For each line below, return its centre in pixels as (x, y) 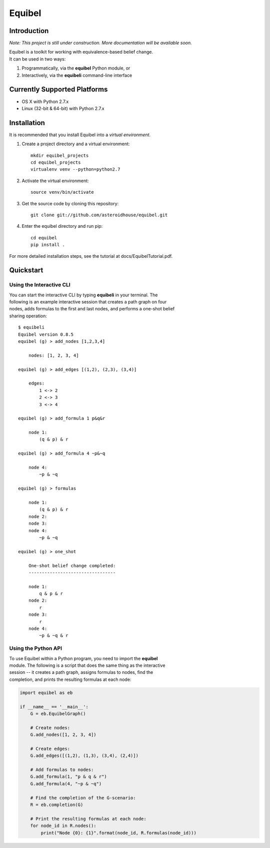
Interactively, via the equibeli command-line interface (77, 75)
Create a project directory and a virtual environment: (76, 144)
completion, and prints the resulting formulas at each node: (70, 679)
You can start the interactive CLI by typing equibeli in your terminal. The (83, 295)
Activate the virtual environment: (55, 181)
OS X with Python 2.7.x (45, 101)
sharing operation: (28, 316)
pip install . (48, 245)
